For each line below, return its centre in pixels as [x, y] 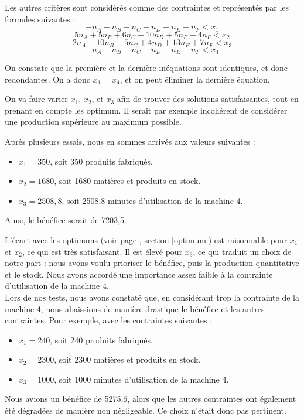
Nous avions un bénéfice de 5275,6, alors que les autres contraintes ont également [151, 399]
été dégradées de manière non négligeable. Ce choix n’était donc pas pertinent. [146, 410]
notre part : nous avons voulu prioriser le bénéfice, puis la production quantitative [152, 263]
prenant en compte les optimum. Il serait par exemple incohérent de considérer [146, 110]
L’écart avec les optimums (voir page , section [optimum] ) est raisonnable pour [146, 239]
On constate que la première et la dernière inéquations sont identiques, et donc [146, 67]
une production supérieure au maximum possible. [93, 122]
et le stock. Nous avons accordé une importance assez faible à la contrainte [139, 274]
